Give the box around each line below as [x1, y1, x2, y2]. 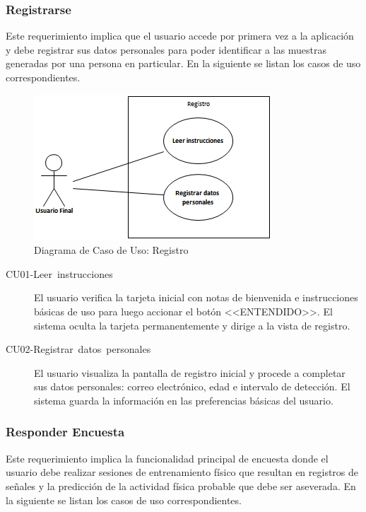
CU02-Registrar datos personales [6, 342, 151, 356]
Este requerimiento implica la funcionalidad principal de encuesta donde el [6, 450, 329, 465]
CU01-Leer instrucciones [6, 266, 113, 281]
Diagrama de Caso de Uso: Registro [34, 243, 189, 257]
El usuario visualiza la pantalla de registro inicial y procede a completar [34, 365, 346, 380]
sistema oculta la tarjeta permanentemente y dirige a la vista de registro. [34, 318, 350, 332]
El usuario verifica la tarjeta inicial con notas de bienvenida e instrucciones [34, 290, 358, 305]
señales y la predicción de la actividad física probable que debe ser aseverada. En [6, 478, 356, 493]
